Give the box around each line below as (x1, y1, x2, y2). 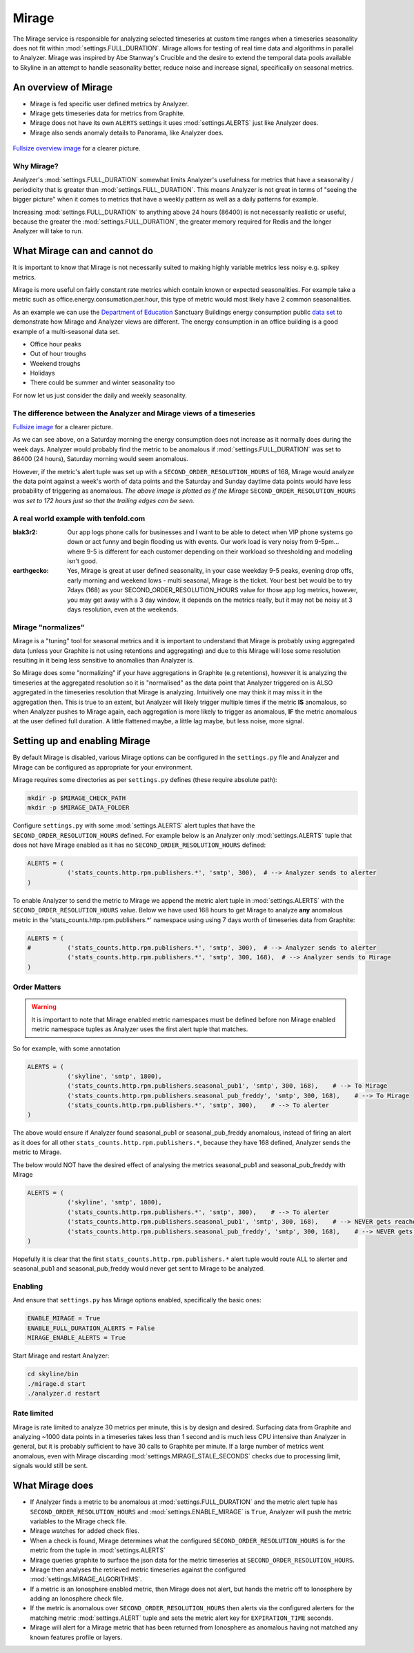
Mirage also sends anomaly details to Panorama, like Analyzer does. (30, 128, 224, 137)
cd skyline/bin (27, 1370, 79, 1378)
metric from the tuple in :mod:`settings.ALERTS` (30, 1546, 166, 1554)
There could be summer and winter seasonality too (30, 378, 175, 387)
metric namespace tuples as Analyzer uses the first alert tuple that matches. (31, 1025, 248, 1033)
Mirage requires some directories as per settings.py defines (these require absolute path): (12, 775, 277, 783)
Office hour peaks (30, 340, 81, 348)
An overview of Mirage (12, 81, 113, 93)
